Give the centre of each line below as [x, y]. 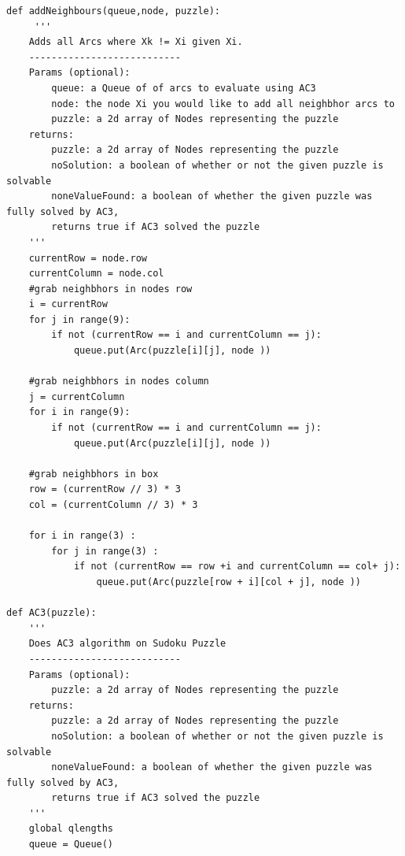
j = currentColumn [77, 397]
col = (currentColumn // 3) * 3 [113, 505]
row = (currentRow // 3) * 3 [105, 489]
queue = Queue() [71, 845]
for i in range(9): [79, 412]
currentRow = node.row [88, 258]
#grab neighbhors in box [94, 474]
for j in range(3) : [105, 551]
